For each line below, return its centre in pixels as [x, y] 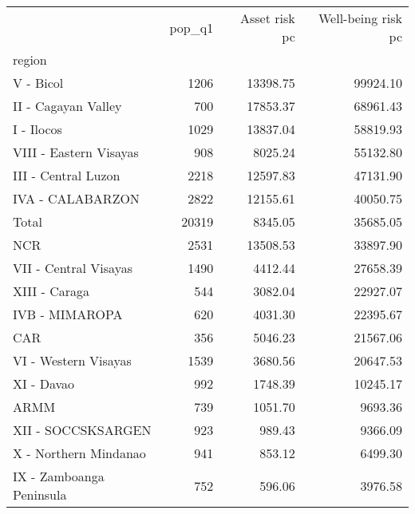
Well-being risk [360, 18]
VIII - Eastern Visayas [76, 152]
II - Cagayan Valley [67, 106]
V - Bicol [38, 83]
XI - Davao [44, 384]
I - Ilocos [38, 129]
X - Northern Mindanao [79, 453]
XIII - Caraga [51, 291]
